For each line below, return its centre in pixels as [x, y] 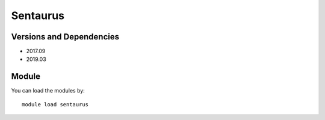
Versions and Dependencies [65, 37]
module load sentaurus [55, 104]
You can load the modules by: [48, 91]
